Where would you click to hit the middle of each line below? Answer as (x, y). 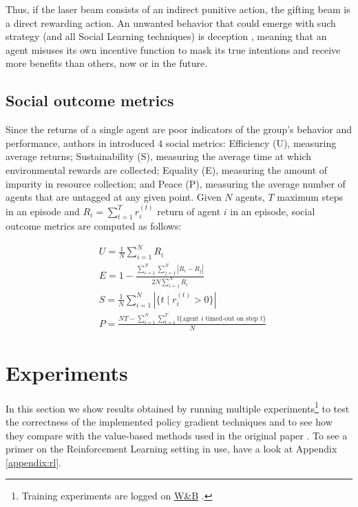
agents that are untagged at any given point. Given (114, 197)
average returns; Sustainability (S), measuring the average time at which (159, 156)
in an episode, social (273, 211)
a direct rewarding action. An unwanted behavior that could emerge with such (171, 22)
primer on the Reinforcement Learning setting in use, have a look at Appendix (171, 449)
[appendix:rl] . (33, 462)
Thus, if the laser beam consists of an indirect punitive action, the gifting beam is (178, 9)
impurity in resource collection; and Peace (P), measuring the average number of (176, 183)
